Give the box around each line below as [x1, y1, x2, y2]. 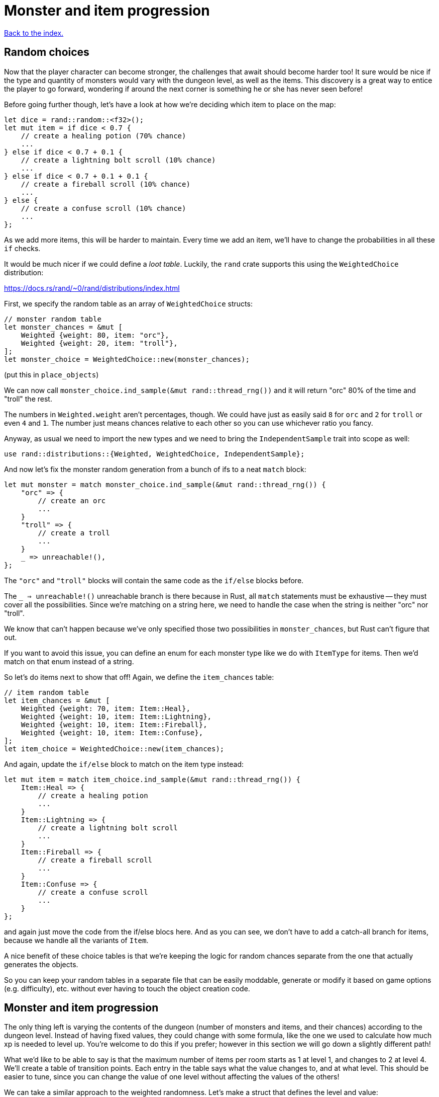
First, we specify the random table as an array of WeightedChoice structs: [4, 299, 253, 308]
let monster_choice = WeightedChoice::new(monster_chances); [4, 355, 250, 363]
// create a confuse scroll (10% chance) [21, 204, 186, 212]
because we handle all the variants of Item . [4, 935, 149, 945]
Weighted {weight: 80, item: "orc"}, [21, 331, 169, 339]
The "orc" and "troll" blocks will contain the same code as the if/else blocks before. [4, 576, 304, 585]
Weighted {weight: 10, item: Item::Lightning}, [21, 712, 212, 721]
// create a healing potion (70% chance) [21, 131, 186, 140]
